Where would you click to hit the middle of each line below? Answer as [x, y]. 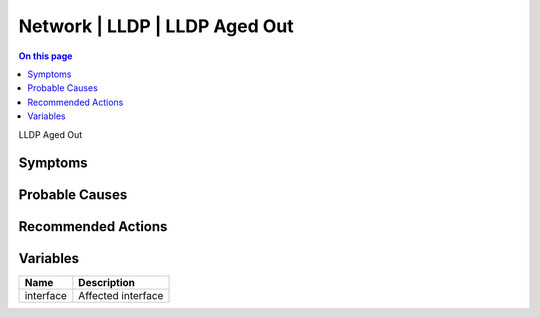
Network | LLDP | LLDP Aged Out [156, 26]
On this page [45, 56]
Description [106, 283]
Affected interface [121, 296]
